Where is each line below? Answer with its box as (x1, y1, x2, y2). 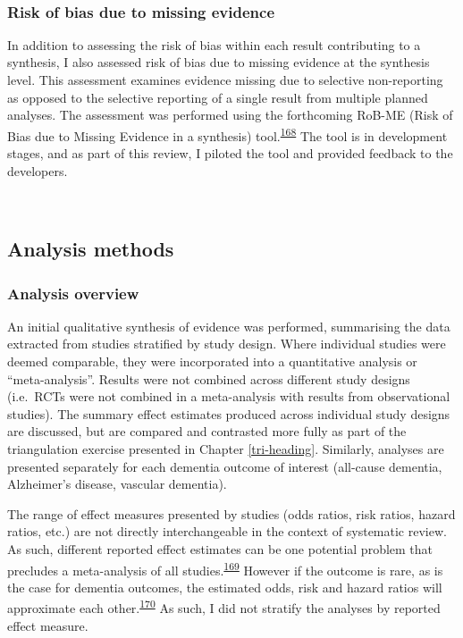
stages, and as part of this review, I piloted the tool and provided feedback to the (7, 144, 453, 163)
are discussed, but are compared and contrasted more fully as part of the (7, 422, 407, 441)
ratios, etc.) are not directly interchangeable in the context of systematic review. (7, 522, 447, 541)
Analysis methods (7, 235, 174, 263)
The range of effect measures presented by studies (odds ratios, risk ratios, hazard (7, 504, 456, 523)
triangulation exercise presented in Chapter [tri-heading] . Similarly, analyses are (7, 439, 444, 458)
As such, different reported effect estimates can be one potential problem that (7, 539, 434, 558)
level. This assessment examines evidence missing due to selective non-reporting (7, 71, 443, 88)
